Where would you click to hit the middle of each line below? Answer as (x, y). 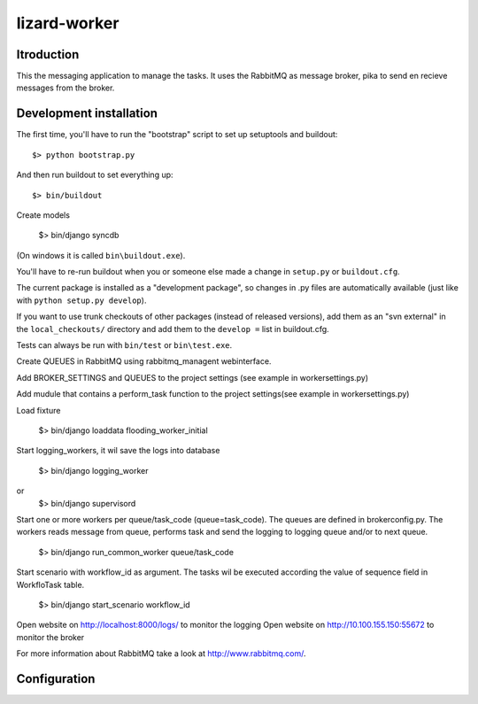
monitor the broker (50, 637)
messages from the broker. (66, 88)
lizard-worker (68, 23)
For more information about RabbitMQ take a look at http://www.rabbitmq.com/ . (161, 654)
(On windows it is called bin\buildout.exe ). (101, 255)
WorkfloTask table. (50, 584)
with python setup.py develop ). (81, 300)
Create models (43, 215)
